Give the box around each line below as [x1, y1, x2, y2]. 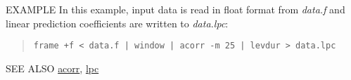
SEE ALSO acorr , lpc [6, 60, 99, 75]
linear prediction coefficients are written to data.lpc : [6, 15, 229, 30]
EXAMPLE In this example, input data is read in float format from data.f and [6, 2, 345, 16]
